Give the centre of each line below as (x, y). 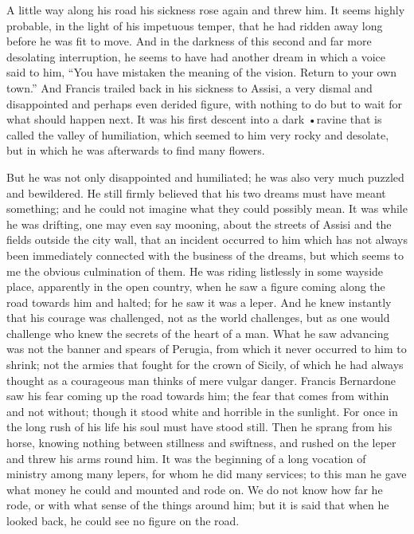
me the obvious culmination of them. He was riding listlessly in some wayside (195, 271)
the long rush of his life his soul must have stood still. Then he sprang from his (199, 427)
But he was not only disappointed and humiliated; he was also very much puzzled (205, 177)
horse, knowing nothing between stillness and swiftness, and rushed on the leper (201, 443)
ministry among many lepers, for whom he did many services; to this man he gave (207, 474)
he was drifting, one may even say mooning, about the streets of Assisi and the (199, 224)
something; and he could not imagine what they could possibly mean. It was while (207, 208)
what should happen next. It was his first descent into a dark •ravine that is (194, 119)
